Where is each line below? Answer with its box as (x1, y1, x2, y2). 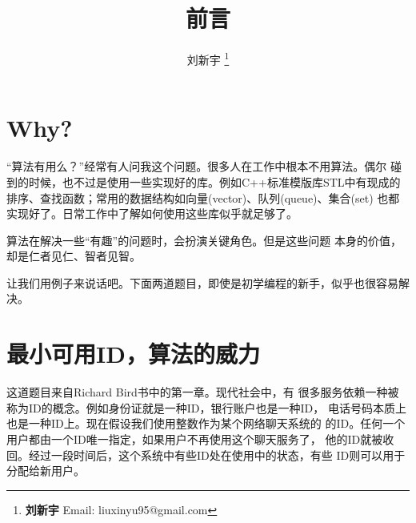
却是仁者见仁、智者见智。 (6, 247, 141, 264)
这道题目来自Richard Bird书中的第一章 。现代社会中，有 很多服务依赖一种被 (6, 384, 399, 400)
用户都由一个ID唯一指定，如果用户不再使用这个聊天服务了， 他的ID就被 (6, 430, 383, 447)
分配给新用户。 (6, 462, 85, 479)
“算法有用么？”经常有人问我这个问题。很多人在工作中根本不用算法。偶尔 (6, 158, 387, 175)
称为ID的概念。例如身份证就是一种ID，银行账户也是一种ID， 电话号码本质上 (6, 399, 406, 416)
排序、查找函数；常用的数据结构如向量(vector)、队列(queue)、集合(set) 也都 (6, 189, 400, 206)
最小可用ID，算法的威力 (6, 337, 260, 370)
